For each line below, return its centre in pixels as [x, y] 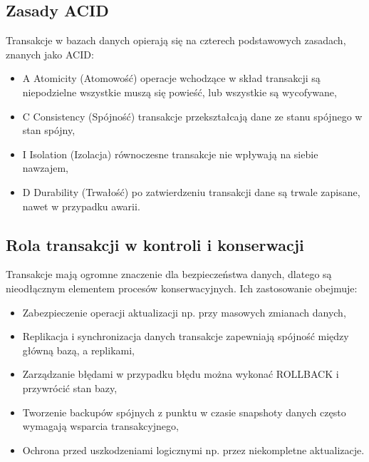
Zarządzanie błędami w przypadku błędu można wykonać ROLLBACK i [181, 374]
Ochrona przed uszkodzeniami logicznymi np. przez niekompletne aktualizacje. [193, 450]
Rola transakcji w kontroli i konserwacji [155, 244]
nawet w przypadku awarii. [81, 206]
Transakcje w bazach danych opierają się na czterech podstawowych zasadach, [176, 40]
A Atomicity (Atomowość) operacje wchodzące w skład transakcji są [171, 78]
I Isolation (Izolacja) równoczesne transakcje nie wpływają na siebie [170, 154]
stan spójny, [49, 130]
